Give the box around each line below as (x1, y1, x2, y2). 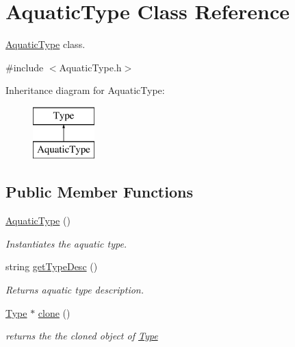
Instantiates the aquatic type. (5, 236, 127, 250)
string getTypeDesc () (5, 259, 98, 274)
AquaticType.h (59, 60, 122, 74)
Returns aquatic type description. (5, 283, 144, 297)
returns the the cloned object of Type (5, 328, 158, 343)
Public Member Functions (5, 181, 193, 202)
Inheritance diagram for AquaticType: (5, 83, 165, 97)
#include (5, 60, 44, 74)
